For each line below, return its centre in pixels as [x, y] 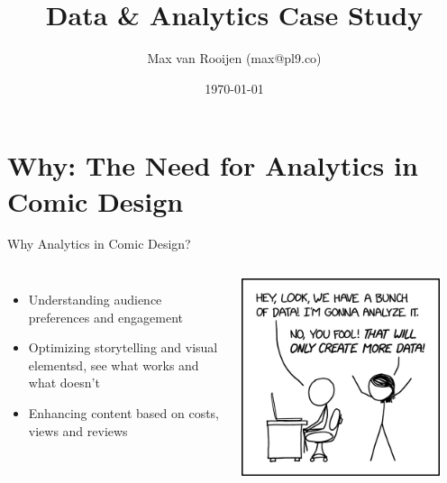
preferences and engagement [106, 317]
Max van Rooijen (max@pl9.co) [234, 58]
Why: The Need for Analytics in [213, 165]
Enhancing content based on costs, [124, 413]
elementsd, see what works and [114, 365]
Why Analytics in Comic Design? [99, 244]
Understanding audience [95, 300]
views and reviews [78, 430]
